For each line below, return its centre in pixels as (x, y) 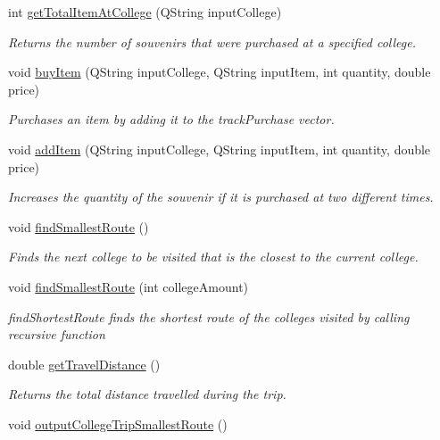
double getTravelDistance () (84, 364)
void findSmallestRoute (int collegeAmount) (129, 286)
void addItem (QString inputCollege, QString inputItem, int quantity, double (220, 149)
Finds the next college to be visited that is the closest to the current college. (213, 257)
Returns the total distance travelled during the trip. (147, 394)
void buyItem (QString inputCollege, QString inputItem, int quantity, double (220, 72)
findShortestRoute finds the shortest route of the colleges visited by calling (209, 316)
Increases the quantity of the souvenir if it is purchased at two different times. (221, 197)
